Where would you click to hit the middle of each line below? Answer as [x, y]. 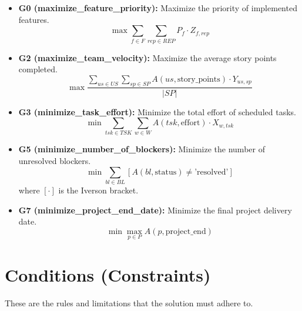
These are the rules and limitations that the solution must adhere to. [129, 303]
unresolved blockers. [55, 161]
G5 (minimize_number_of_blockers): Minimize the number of [142, 149]
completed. [38, 69]
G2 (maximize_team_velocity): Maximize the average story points [147, 57]
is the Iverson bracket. [98, 190]
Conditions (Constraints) [108, 275]
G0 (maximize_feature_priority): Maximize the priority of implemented [158, 8]
